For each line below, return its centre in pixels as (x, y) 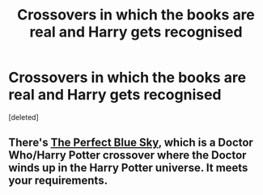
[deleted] (23, 117)
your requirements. (58, 181)
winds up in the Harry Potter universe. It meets (128, 168)
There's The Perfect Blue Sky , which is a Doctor (131, 143)
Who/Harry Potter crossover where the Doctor (127, 155)
